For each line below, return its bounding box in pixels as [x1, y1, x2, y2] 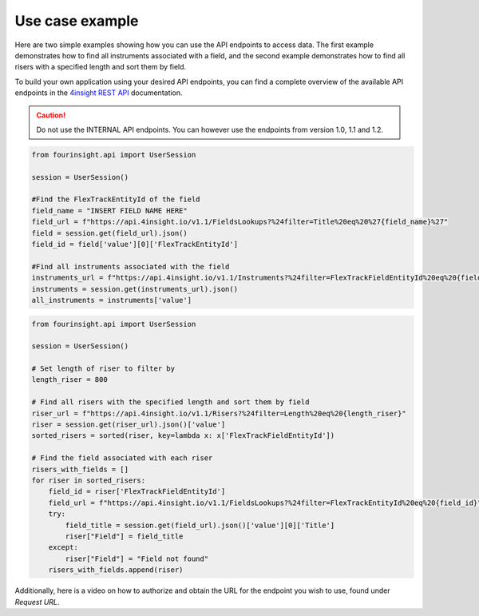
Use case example [14, 12, 139, 30]
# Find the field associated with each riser [31, 454, 213, 463]
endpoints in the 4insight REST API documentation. [14, 88, 183, 97]
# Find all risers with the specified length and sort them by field [31, 398, 310, 407]
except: [48, 543, 79, 552]
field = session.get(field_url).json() [31, 229, 188, 237]
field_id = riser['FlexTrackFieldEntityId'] [48, 487, 226, 496]
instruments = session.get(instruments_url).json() [31, 284, 239, 293]
